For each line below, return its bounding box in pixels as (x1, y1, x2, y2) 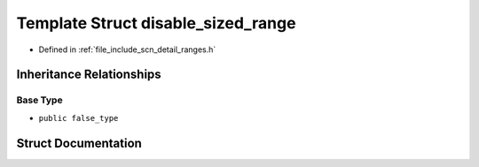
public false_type (38, 113, 119, 123)
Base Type (16, 94, 63, 106)
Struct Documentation (16, 135, 142, 150)
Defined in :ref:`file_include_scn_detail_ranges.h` (38, 44, 216, 55)
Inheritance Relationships (16, 67, 161, 82)
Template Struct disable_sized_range (16, 13, 296, 33)
